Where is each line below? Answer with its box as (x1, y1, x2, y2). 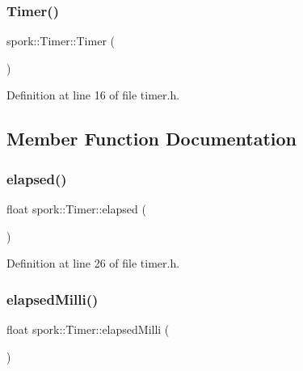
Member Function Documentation (6, 126, 297, 151)
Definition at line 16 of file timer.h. (6, 86, 180, 103)
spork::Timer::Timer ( (6, 32, 115, 49)
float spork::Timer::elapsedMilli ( (6, 321, 170, 337)
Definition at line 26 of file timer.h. (6, 255, 180, 272)
